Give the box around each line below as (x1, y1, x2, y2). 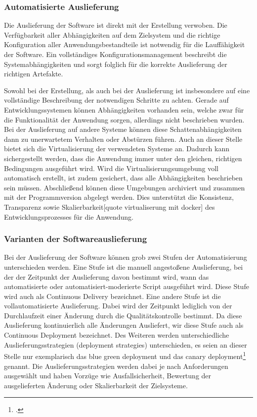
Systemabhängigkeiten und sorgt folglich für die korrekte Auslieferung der (4, 59, 227, 69)
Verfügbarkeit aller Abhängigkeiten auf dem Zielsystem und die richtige (4, 29, 220, 40)
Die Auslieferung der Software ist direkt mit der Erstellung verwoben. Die (4, 20, 227, 30)
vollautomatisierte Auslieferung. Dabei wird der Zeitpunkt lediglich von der (4, 300, 232, 311)
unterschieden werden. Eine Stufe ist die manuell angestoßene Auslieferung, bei (4, 261, 243, 272)
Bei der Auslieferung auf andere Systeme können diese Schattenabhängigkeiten (4, 124, 242, 134)
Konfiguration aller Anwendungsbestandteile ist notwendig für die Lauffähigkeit (4, 39, 245, 50)
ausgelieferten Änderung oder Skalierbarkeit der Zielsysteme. (4, 380, 188, 390)
